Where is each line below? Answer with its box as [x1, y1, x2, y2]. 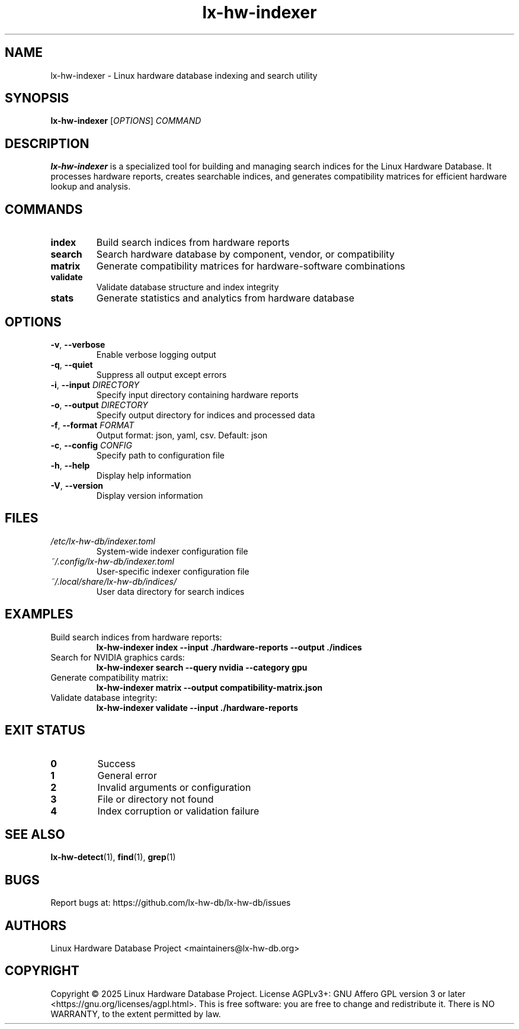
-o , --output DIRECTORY [50, 399, 148, 410]
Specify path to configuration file [96, 450, 225, 460]
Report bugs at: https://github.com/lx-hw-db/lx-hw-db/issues [50, 897, 291, 908]
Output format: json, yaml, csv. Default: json [96, 429, 268, 440]
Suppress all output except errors [96, 369, 227, 380]
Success [97, 757, 136, 770]
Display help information [96, 470, 191, 480]
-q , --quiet [50, 359, 93, 370]
